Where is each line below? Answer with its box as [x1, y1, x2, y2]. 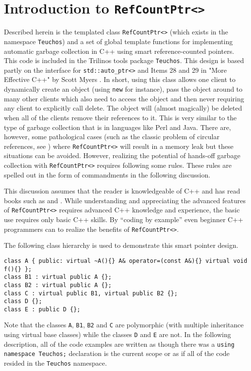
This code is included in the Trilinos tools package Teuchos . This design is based [4, 55, 244, 65]
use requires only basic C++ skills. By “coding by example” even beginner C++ [4, 214, 244, 225]
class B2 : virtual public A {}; [4, 281, 112, 289]
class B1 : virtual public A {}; [4, 274, 112, 281]
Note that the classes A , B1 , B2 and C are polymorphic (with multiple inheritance [4, 320, 244, 330]
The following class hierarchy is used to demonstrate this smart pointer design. [4, 240, 238, 250]
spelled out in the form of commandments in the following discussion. [4, 169, 211, 179]
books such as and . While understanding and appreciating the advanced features [4, 195, 246, 205]
